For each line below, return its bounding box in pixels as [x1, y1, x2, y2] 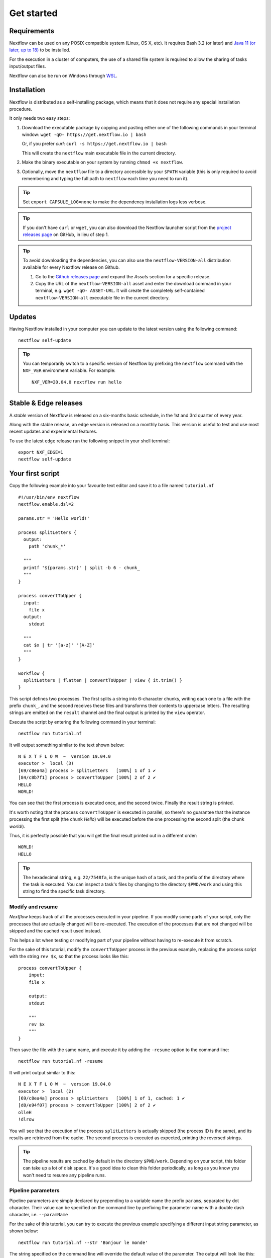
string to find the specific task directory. [23, 888, 105, 894]
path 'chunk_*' [28, 543, 66, 549]
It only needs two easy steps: [9, 115, 70, 121]
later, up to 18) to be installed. [9, 47, 70, 53]
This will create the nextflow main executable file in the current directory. [22, 150, 176, 156]
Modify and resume [9, 903, 58, 910]
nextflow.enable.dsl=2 [18, 501, 74, 507]
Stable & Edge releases [9, 399, 83, 408]
